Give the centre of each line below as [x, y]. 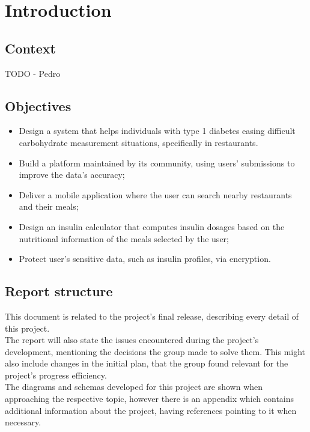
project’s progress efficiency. [56, 375]
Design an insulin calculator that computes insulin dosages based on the [152, 226]
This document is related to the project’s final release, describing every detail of [152, 316]
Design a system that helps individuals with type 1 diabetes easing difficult [157, 131]
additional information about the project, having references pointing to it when [151, 410]
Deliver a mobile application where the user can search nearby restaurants [155, 194]
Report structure [59, 291]
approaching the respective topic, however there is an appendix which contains [150, 399]
